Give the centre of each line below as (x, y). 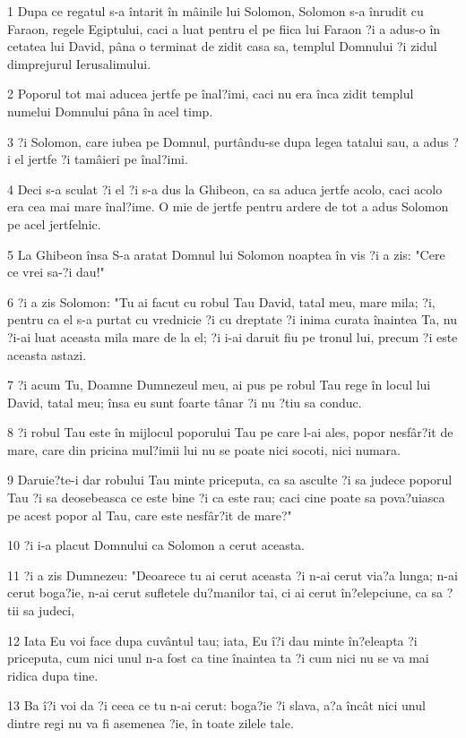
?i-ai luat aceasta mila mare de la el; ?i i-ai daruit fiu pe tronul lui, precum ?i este (233, 336)
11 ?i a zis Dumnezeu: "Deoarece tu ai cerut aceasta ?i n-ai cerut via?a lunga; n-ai (233, 575)
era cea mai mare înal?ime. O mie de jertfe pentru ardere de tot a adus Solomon (228, 206)
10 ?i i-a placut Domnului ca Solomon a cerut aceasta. (156, 545)
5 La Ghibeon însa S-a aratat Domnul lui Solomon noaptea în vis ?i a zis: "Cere (226, 254)
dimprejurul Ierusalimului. (79, 63)
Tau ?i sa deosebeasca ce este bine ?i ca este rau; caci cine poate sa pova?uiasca (226, 498)
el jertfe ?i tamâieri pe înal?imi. (101, 159)
